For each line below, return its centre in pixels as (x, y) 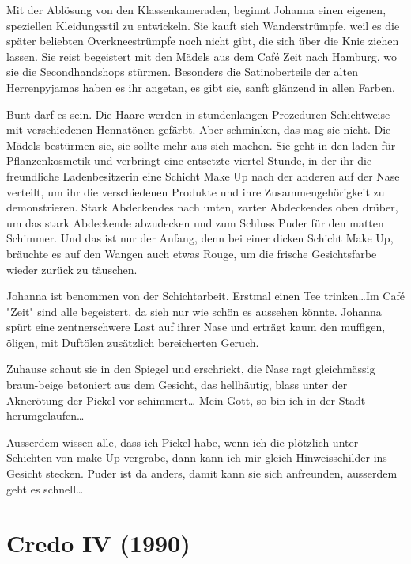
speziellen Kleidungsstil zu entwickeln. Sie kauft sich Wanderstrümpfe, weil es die (203, 25)
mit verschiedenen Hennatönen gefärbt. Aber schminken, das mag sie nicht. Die (199, 130)
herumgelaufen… (45, 415)
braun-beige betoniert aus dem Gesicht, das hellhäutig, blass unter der (177, 385)
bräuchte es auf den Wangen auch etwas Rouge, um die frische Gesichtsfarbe (192, 253)
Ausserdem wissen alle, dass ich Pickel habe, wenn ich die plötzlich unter (183, 442)
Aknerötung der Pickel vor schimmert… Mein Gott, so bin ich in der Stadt (186, 400)
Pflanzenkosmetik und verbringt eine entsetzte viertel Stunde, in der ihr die (189, 160)
